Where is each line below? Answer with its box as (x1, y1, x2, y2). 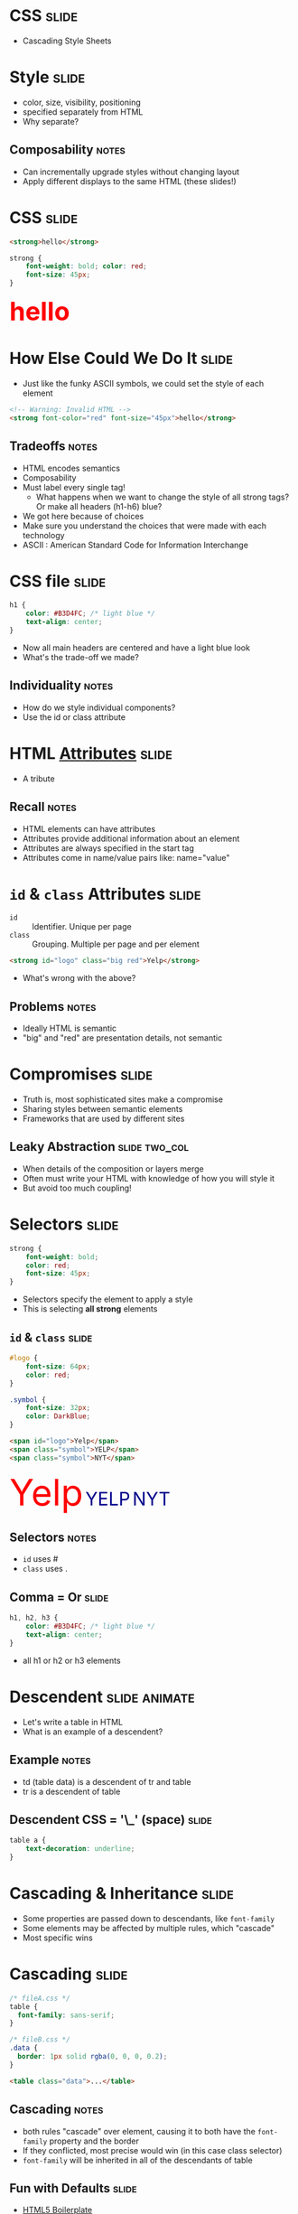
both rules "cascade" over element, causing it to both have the (22, 2125, 256, 2136)
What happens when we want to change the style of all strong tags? (35, 491, 290, 502)
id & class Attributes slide (9, 883, 201, 904)
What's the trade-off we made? (22, 651, 140, 662)
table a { (9, 1836, 47, 1845)
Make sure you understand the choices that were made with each (22, 520, 267, 531)
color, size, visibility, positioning (22, 97, 142, 107)
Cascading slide (9, 1964, 128, 1985)
